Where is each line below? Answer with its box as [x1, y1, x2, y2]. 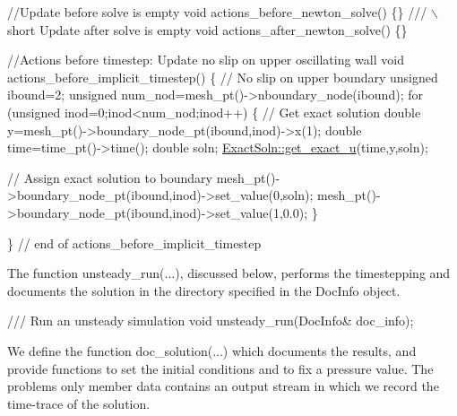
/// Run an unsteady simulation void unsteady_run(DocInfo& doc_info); [7, 311, 414, 330]
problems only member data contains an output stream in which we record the [7, 377, 439, 395]
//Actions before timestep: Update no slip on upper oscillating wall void [7, 50, 404, 69]
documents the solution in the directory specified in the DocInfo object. [7, 281, 401, 299]
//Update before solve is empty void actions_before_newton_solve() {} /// [7, 3, 427, 21]
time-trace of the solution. [7, 394, 151, 412]
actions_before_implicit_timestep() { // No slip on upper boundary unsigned [7, 67, 438, 86]
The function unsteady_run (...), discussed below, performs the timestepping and [7, 264, 451, 282]
